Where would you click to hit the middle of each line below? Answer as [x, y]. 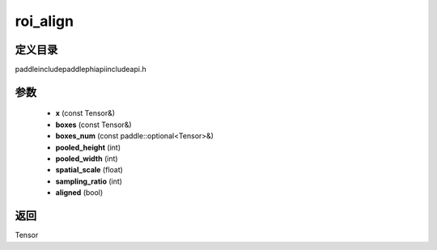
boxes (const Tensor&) [94, 125]
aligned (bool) [79, 193]
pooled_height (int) [88, 147]
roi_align [45, 21]
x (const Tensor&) [85, 113]
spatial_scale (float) [89, 170]
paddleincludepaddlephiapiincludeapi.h [81, 70]
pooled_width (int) [87, 159]
